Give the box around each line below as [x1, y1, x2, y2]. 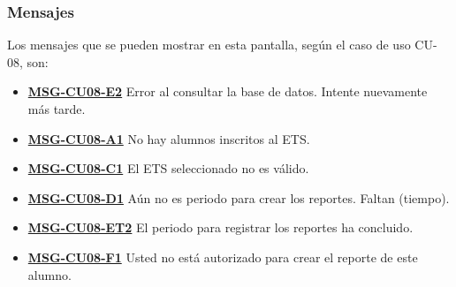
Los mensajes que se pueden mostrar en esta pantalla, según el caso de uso [7, 35, 411, 54]
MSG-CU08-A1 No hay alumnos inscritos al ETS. [27, 129, 310, 147]
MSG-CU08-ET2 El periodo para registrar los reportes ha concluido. [27, 218, 414, 237]
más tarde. [27, 100, 86, 117]
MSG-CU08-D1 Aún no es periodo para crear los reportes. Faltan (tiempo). [27, 188, 450, 207]
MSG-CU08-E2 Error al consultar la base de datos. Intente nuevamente [27, 82, 428, 101]
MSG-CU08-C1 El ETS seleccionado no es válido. [27, 159, 309, 177]
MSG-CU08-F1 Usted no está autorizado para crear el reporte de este [27, 247, 418, 266]
